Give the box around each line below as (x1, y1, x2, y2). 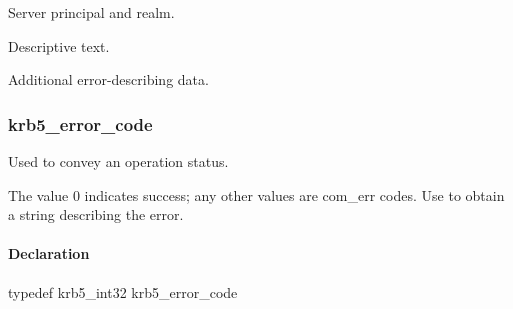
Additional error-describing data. (8, 69, 209, 90)
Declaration (8, 243, 90, 264)
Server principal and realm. (8, 2, 175, 22)
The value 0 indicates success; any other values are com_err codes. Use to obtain (8, 184, 505, 205)
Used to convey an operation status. (8, 151, 229, 171)
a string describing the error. (8, 204, 184, 225)
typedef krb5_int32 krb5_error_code (8, 281, 238, 302)
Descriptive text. (8, 35, 110, 56)
